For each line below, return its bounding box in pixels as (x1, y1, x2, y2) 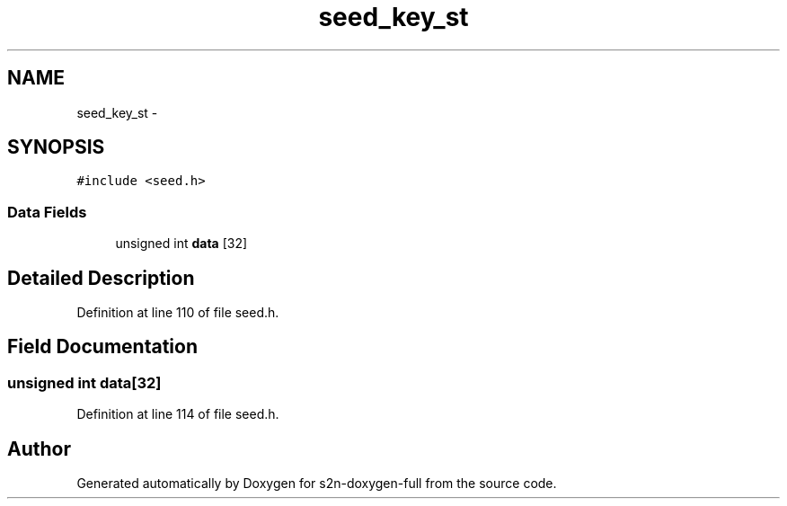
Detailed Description (7, 266, 195, 289)
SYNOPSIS (7, 136, 105, 159)
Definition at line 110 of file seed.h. (76, 305, 279, 321)
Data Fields (7, 202, 87, 221)
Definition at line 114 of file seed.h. (76, 406, 279, 422)
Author (7, 437, 71, 460)
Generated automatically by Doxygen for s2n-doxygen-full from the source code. (76, 475, 557, 492)
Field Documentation (7, 335, 198, 359)
